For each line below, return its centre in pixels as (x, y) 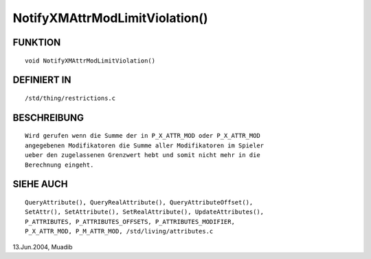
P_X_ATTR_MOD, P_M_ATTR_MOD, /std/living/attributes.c (119, 231)
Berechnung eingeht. (59, 165)
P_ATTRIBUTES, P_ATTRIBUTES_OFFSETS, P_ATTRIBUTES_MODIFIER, (130, 221)
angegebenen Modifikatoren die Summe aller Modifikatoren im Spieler (145, 145)
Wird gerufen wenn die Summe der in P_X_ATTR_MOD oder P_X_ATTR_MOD (143, 136)
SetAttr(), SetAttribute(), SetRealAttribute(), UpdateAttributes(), (145, 212)
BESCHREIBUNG (48, 117)
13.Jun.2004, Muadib (43, 247)
